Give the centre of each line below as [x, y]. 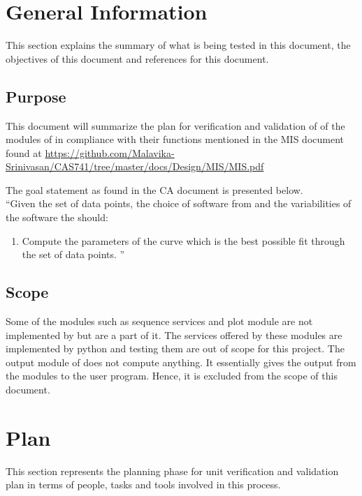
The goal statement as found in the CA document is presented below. [154, 189]
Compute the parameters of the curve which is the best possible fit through [183, 240]
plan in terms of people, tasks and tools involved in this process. [143, 484]
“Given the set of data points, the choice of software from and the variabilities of [179, 203]
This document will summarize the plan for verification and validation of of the [175, 125]
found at [24, 152]
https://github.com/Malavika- [110, 152]
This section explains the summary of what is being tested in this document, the [178, 45]
